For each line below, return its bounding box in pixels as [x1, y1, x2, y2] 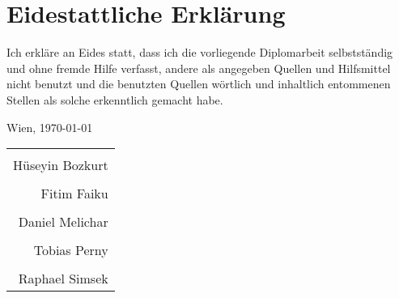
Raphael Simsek [18, 269, 108, 288]
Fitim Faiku [40, 184, 108, 203]
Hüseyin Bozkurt [13, 155, 108, 175]
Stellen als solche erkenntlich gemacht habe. [6, 91, 223, 108]
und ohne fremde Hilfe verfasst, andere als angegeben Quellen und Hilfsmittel [6, 59, 391, 76]
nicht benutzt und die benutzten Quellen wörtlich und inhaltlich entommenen [6, 75, 391, 92]
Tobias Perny [33, 241, 108, 260]
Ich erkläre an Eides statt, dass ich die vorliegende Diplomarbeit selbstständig [6, 44, 393, 61]
